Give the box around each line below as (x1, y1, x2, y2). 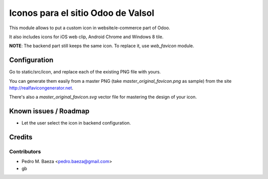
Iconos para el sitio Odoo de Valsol (9, 7, 155, 18)
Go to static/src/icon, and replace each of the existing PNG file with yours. (9, 69, 161, 75)
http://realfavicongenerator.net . (9, 85, 73, 91)
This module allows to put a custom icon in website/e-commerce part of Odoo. (9, 25, 171, 31)
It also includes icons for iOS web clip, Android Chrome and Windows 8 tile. (9, 34, 164, 40)
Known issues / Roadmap (9, 107, 89, 116)
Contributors (9, 148, 41, 155)
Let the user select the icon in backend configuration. (21, 120, 131, 126)
